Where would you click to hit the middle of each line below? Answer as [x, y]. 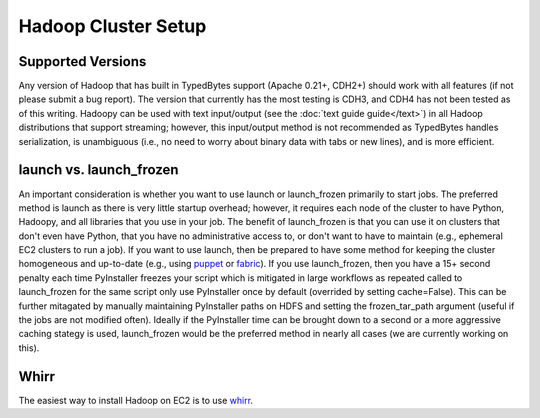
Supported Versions [82, 61]
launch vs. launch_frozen [98, 170]
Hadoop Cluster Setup [112, 26]
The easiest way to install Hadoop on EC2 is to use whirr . [136, 400]
